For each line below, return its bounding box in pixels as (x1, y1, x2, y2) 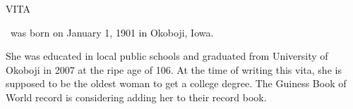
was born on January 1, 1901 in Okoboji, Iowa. (10, 25, 214, 39)
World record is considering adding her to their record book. (6, 89, 267, 104)
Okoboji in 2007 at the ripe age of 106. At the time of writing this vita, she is (6, 62, 342, 77)
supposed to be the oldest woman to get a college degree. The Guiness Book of (6, 76, 347, 91)
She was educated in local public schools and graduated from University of (6, 49, 328, 63)
